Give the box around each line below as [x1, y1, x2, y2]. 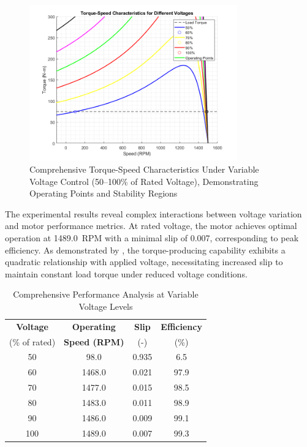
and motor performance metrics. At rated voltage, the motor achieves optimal [5, 219, 297, 232]
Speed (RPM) [64, 335, 124, 348]
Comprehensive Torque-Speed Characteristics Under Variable [29, 162, 259, 175]
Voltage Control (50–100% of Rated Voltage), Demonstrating [29, 175, 259, 187]
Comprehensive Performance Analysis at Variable [13, 288, 199, 301]
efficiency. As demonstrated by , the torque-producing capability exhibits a [5, 243, 286, 256]
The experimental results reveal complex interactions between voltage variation [5, 207, 302, 220]
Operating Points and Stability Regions [29, 187, 178, 200]
